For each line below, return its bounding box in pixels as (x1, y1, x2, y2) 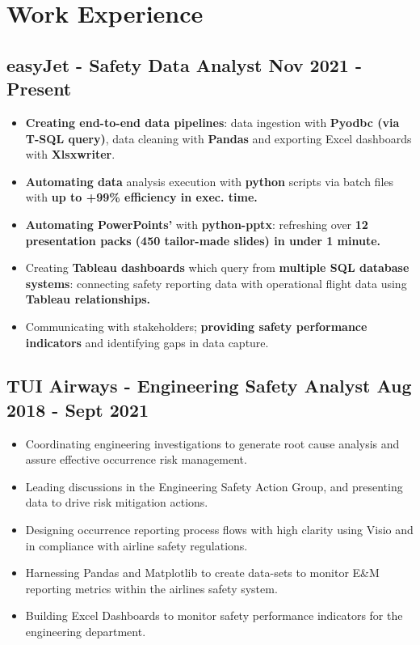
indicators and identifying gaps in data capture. (25, 333, 269, 350)
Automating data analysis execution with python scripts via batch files (25, 172, 394, 189)
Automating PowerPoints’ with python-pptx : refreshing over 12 (25, 215, 368, 232)
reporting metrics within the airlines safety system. (25, 579, 278, 596)
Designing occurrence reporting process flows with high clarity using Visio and (25, 521, 414, 538)
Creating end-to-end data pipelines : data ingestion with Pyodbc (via (25, 113, 400, 130)
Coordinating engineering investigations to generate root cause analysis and (25, 435, 400, 452)
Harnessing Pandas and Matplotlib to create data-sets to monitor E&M (25, 564, 380, 581)
